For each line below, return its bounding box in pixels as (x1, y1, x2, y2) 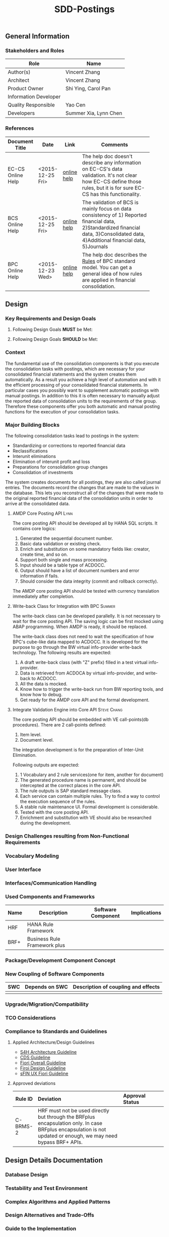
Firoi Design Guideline (20, 1065, 66, 1071)
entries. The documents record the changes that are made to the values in (5, 485, 159, 491)
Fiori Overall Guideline (20, 1060, 66, 1066)
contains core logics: (12, 526, 56, 532)
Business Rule (27, 936, 60, 943)
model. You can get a (82, 264, 132, 271)
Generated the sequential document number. (20, 535, 113, 541)
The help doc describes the (82, 251, 147, 258)
